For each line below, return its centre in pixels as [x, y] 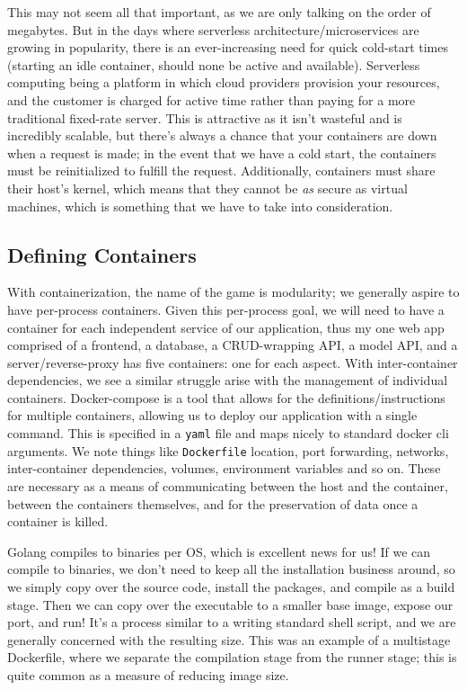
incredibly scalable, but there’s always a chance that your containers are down [222, 135]
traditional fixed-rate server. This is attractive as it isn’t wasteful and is [205, 117]
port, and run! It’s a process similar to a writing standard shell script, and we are [232, 622]
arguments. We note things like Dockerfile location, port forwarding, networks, [228, 450]
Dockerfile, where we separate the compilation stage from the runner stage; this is [232, 657]
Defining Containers [102, 254]
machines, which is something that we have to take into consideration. [200, 206]
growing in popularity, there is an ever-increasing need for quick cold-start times [228, 47]
